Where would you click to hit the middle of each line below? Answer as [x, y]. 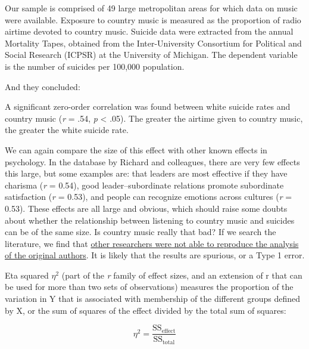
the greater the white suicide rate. [67, 130]
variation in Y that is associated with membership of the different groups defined [152, 299]
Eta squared [27, 275]
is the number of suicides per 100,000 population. [95, 66]
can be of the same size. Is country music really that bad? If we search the [141, 232]
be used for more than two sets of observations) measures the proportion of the [149, 287]
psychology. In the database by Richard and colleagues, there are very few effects [152, 161]
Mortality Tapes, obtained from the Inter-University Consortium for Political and [153, 43]
